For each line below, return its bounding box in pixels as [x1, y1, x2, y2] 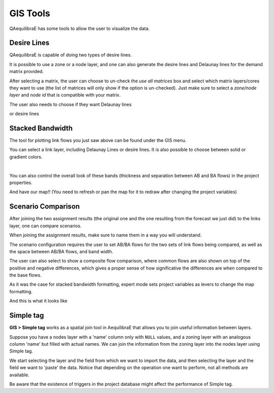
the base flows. [9, 272, 42, 278]
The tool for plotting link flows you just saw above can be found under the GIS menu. [9, 137, 187, 143]
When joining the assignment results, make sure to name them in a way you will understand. [9, 232, 202, 238]
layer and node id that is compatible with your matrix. [9, 92, 121, 98]
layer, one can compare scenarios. [9, 223, 82, 229]
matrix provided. [9, 69, 44, 75]
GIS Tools [9, 8, 50, 19]
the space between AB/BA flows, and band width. [9, 248, 114, 254]
